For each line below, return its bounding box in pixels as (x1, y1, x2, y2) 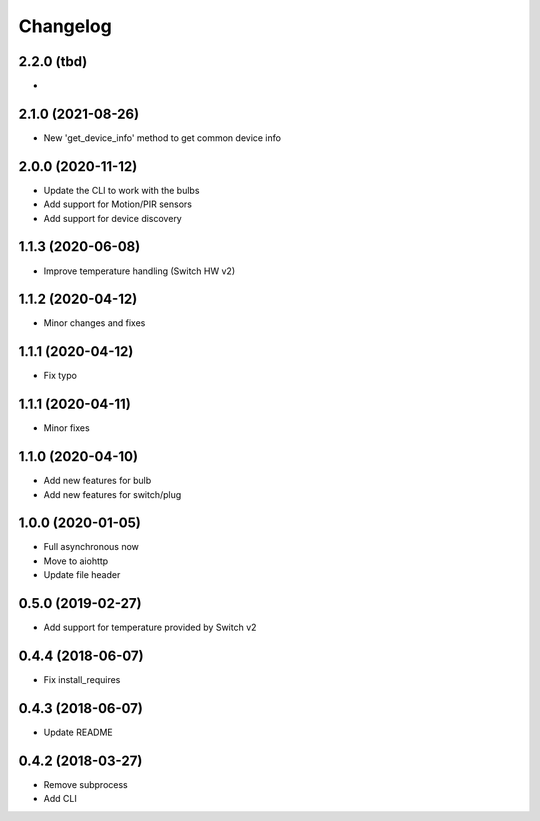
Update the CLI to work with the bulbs (43, 184, 200, 196)
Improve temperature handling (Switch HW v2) (43, 265, 235, 277)
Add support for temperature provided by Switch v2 (43, 621, 257, 634)
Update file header (43, 569, 121, 581)
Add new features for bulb (43, 475, 152, 487)
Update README (43, 726, 114, 738)
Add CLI (43, 793, 77, 805)
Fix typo (43, 370, 77, 382)
